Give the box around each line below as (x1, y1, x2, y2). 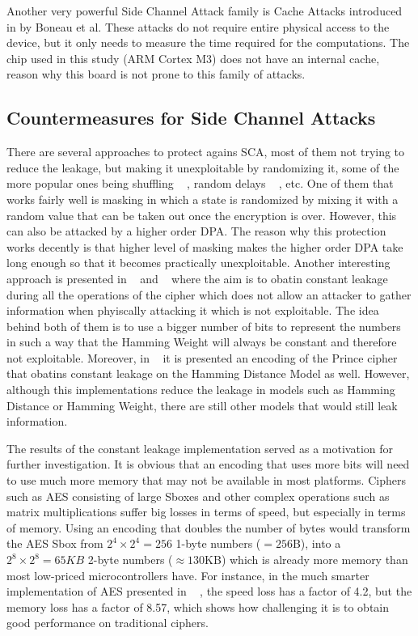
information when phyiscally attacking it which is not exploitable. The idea (6, 302, 379, 319)
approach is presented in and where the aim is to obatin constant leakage (6, 269, 388, 286)
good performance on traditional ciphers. (6, 614, 209, 631)
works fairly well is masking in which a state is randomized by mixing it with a (6, 190, 399, 207)
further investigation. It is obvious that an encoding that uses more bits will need (6, 456, 410, 473)
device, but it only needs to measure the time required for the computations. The (6, 34, 410, 51)
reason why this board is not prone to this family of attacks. (6, 66, 306, 83)
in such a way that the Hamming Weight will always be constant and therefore (6, 333, 397, 350)
